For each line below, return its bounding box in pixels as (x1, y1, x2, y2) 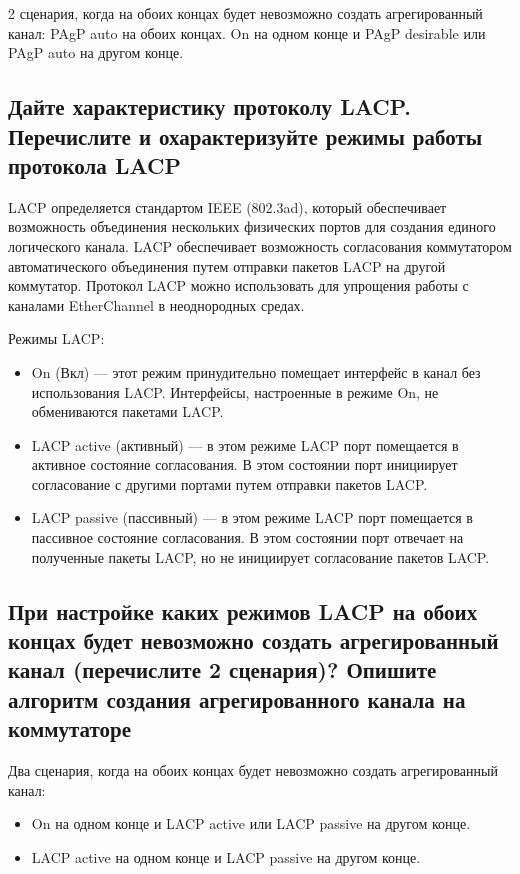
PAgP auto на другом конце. (8, 42, 184, 63)
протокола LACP (8, 149, 181, 180)
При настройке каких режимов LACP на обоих (8, 595, 478, 626)
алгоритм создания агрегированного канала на (8, 683, 466, 714)
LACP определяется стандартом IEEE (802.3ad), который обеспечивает (8, 196, 447, 217)
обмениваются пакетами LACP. (31, 401, 224, 422)
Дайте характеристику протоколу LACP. (8, 91, 411, 122)
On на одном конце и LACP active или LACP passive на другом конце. (31, 813, 471, 834)
